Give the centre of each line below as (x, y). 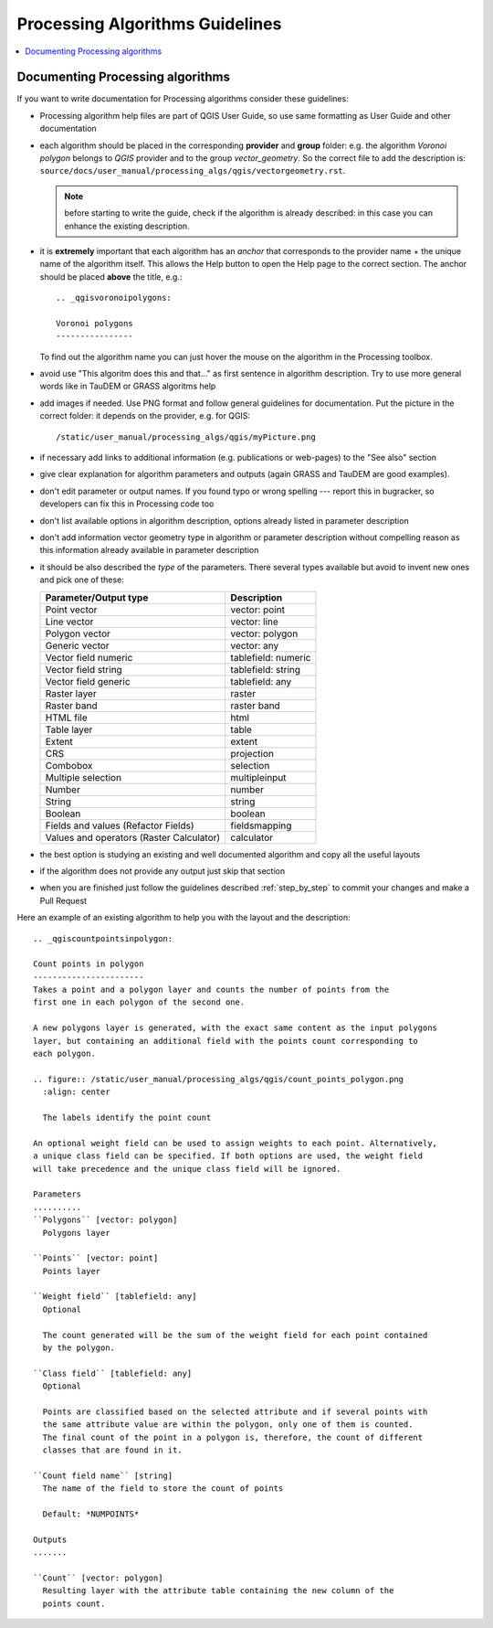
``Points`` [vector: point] (96, 1258)
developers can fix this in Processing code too (127, 504)
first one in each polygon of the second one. (139, 1002)
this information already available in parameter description (149, 550)
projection (252, 753)
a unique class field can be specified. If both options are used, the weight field (228, 1156)
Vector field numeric (89, 657)
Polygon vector (78, 633)
